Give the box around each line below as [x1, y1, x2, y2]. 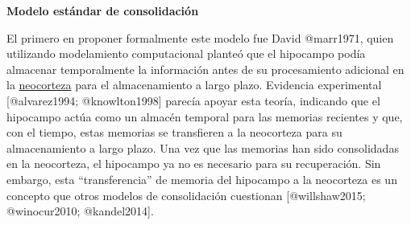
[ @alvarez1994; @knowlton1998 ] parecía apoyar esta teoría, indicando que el [6, 92, 380, 108]
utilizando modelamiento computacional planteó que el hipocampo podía [6, 45, 366, 62]
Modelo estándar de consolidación [6, 2, 199, 18]
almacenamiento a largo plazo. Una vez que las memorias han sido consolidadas [6, 139, 399, 156]
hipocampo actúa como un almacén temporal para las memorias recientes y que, [6, 108, 403, 125]
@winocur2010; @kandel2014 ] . [6, 202, 154, 219]
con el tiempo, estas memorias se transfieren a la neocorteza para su [6, 124, 342, 141]
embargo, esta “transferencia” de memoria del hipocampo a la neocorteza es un [6, 170, 397, 187]
